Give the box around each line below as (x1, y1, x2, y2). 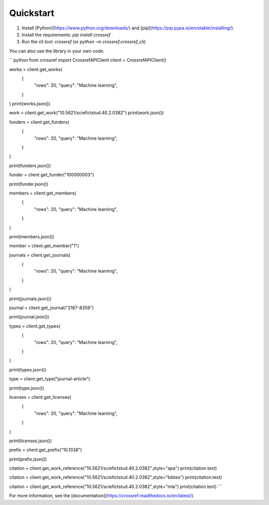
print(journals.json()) (9, 296, 52, 302)
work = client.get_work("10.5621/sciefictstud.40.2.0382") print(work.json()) (9, 110, 164, 116)
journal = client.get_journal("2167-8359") (9, 305, 94, 311)
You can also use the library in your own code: (9, 48, 105, 54)
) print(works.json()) (9, 101, 51, 107)
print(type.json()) (9, 385, 44, 391)
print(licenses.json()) (9, 438, 52, 444)
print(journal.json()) (9, 314, 49, 320)
